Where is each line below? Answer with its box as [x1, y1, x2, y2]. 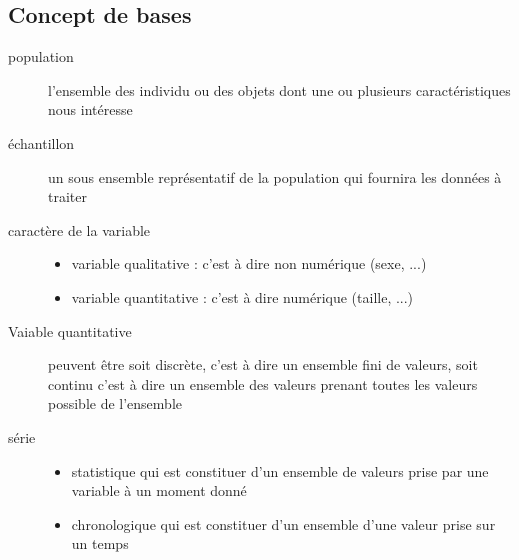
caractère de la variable [8, 219, 151, 240]
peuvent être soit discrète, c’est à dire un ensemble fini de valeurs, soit [48, 354, 478, 375]
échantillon [8, 132, 75, 153]
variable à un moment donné [71, 480, 247, 501]
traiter [48, 186, 87, 207]
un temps [71, 533, 129, 554]
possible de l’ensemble [48, 393, 182, 414]
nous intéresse [48, 99, 133, 120]
